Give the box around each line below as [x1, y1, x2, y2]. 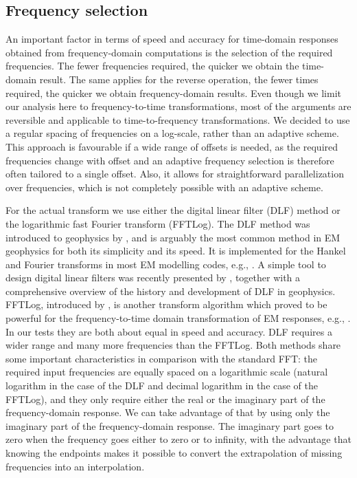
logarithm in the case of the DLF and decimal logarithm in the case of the [5, 378, 319, 393]
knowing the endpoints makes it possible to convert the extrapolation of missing [5, 446, 343, 460]
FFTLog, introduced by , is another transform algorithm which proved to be [5, 297, 327, 312]
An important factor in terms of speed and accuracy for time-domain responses [5, 32, 338, 46]
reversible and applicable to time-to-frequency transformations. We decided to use [5, 112, 350, 127]
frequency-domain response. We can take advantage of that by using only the [5, 405, 330, 420]
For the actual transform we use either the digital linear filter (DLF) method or [5, 203, 341, 217]
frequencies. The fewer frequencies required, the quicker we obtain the [5, 58, 299, 73]
